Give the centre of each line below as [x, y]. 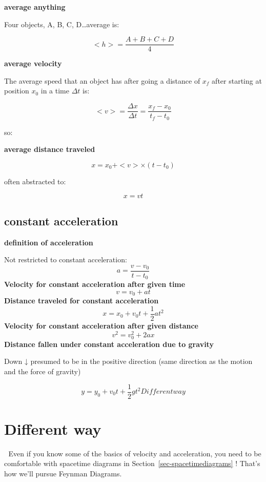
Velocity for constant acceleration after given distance [101, 325]
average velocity [33, 63]
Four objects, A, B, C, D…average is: [62, 24]
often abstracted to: [35, 181]
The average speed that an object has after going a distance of [102, 80]
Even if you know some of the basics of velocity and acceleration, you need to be [135, 453]
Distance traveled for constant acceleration [81, 301]
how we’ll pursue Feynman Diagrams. [63, 473]
